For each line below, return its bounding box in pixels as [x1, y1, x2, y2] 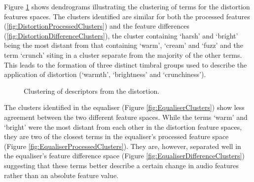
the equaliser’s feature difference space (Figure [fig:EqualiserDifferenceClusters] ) [4, 150, 245, 161]
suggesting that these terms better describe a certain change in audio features [4, 160, 239, 170]
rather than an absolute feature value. [4, 170, 118, 180]
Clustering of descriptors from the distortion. [24, 85, 160, 96]
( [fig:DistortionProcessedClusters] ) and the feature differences [4, 21, 189, 31]
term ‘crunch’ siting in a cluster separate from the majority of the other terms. [4, 49, 242, 60]
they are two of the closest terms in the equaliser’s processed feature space [4, 131, 229, 142]
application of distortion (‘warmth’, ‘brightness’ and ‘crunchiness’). [4, 69, 206, 79]
